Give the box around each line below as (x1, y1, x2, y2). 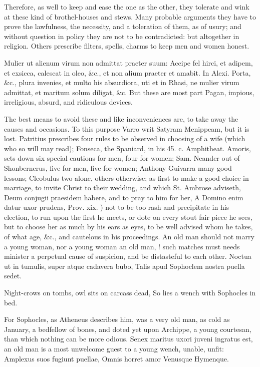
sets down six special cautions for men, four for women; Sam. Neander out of (4, 153, 240, 163)
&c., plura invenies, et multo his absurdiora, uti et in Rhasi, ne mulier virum (4, 77, 239, 88)
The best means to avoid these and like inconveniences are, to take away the (4, 113, 238, 124)
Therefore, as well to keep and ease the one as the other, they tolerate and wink (4, 2, 249, 12)
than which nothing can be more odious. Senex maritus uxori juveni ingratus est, (4, 333, 253, 344)
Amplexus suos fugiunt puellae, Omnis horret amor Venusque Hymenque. (4, 353, 229, 363)
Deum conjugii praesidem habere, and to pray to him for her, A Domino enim (4, 192, 243, 202)
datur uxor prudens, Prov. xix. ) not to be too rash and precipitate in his (4, 202, 229, 212)
